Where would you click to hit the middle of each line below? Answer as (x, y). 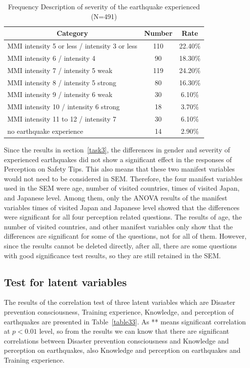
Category (72, 33)
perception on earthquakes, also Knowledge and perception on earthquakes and (122, 350)
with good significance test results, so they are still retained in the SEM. (113, 255)
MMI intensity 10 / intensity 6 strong (64, 107)
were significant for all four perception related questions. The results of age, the (123, 217)
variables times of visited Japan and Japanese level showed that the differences (122, 207)
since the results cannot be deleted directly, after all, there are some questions (121, 245)
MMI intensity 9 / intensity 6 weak (60, 94)
